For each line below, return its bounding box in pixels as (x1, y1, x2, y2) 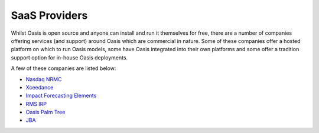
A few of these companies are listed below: (11, 65, 116, 72)
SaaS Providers (11, 9, 88, 22)
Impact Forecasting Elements (25, 92, 97, 99)
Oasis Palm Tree (25, 109, 66, 116)
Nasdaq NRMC (25, 75, 62, 82)
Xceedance (25, 84, 54, 91)
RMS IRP (25, 100, 47, 107)
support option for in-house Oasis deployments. (11, 54, 128, 61)
